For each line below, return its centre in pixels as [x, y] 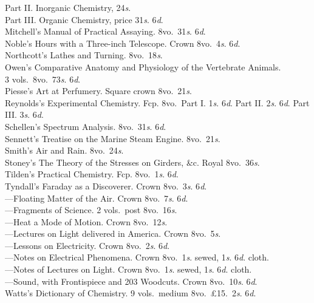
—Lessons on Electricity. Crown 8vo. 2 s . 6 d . [87, 245]
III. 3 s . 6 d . [24, 114]
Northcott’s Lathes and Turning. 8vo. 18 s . [84, 55]
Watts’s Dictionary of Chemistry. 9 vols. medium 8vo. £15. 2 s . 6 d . [131, 293]
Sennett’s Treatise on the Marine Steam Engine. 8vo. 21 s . [113, 138]
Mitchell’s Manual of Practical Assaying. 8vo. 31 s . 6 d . [105, 31]
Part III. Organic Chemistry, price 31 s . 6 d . [84, 19]
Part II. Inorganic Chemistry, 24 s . [68, 7]
